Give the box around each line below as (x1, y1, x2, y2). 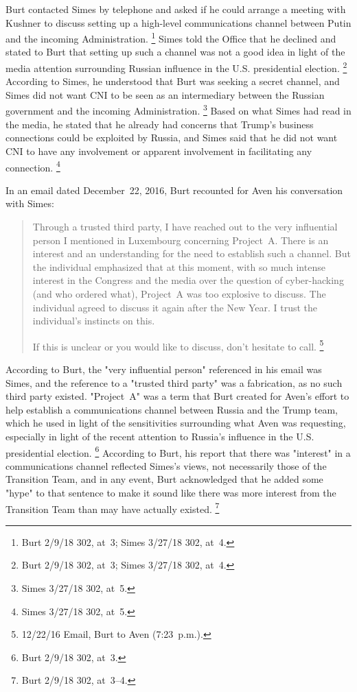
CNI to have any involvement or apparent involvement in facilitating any (5, 143, 312, 158)
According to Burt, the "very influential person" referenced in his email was (5, 361, 322, 376)
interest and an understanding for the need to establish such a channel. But (32, 246, 351, 261)
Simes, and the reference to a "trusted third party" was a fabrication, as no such (5, 375, 343, 390)
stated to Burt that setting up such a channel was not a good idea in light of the (5, 45, 345, 59)
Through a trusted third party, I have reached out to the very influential (32, 219, 338, 233)
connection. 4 (5, 158, 60, 174)
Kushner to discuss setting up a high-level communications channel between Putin (5, 15, 352, 29)
